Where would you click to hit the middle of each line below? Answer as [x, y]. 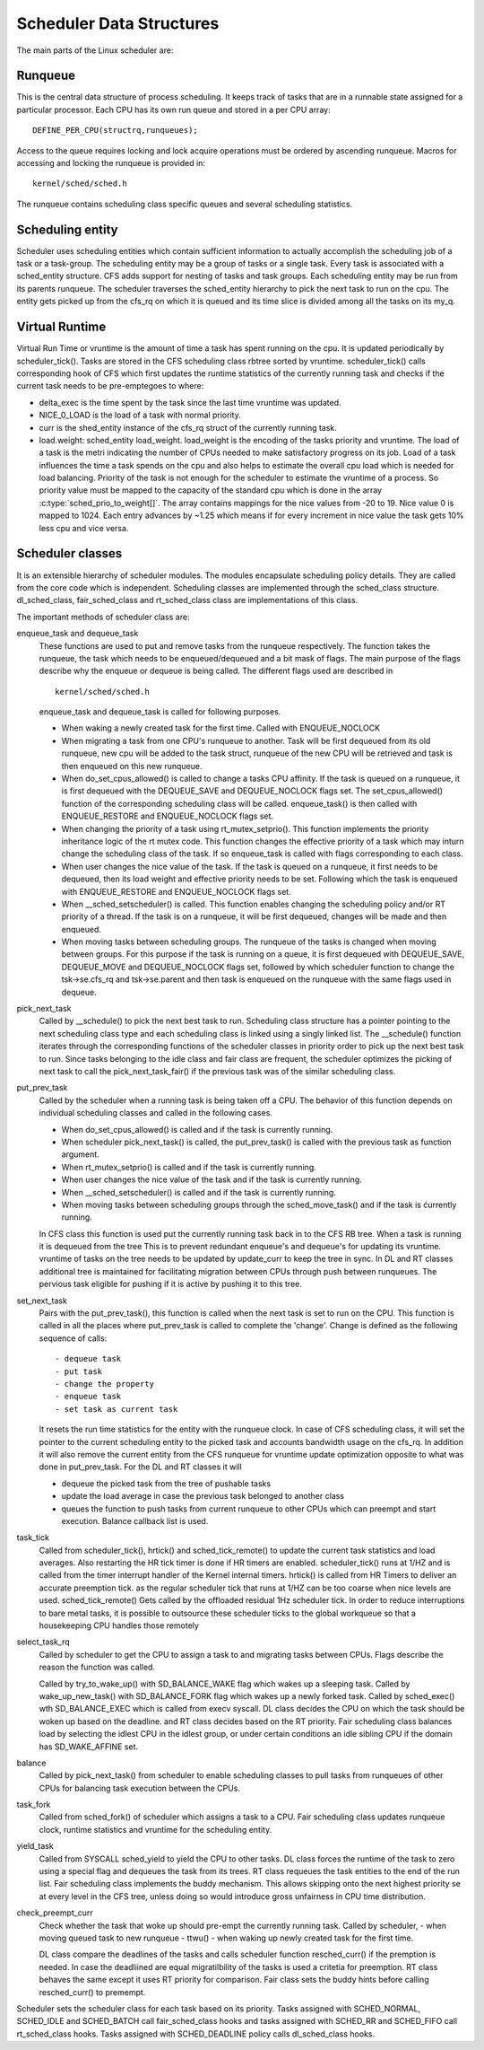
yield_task [35, 1846]
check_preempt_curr [55, 1913]
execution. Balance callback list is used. [135, 1520]
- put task [79, 1371]
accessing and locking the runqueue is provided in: [111, 163]
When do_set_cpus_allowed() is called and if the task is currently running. [197, 1129]
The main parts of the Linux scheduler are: [95, 50]
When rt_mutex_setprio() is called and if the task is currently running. [189, 1167]
